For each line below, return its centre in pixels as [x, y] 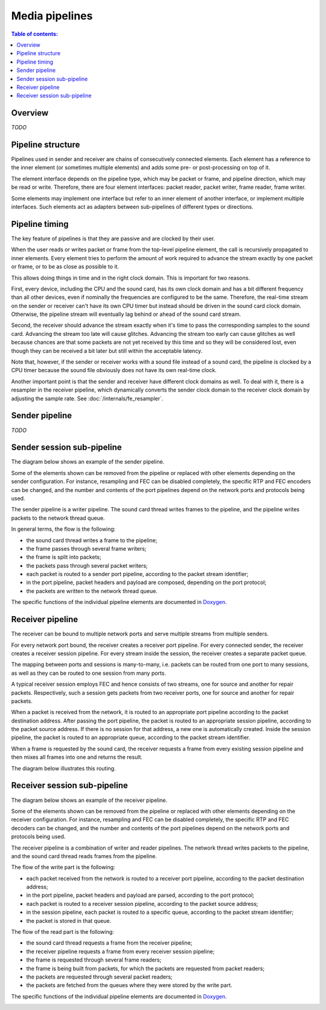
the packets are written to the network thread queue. [92, 591]
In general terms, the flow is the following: [63, 529]
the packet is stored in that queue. [69, 920]
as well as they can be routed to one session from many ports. [88, 673]
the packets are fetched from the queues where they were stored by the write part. [129, 985]
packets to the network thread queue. [58, 518]
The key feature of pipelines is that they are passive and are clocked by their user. [113, 238]
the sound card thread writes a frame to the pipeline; [92, 540]
